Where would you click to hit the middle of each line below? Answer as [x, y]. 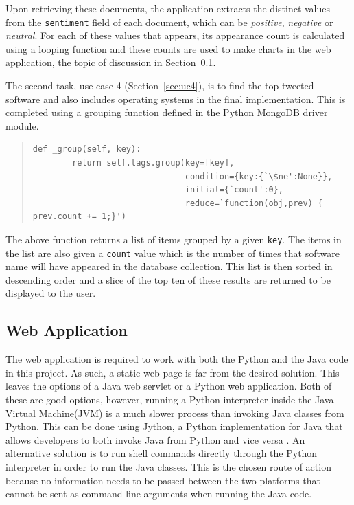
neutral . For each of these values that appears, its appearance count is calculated [175, 35]
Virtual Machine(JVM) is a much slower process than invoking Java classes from [175, 413]
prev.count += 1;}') [79, 217]
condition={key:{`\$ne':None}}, [259, 176]
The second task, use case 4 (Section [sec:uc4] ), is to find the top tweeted [160, 86]
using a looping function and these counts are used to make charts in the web [168, 48]
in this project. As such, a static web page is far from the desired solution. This [173, 372]
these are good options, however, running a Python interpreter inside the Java [170, 400]
